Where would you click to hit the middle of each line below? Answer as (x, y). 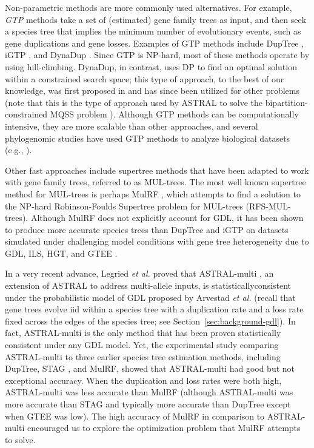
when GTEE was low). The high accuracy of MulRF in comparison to (135, 416)
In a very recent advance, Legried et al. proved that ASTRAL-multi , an (139, 273)
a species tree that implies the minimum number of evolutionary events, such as (153, 31)
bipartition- (286, 102)
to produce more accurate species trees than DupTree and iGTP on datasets (147, 229)
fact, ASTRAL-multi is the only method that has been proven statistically (143, 333)
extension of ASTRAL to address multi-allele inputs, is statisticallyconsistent (148, 285)
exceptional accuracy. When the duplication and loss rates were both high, (143, 380)
